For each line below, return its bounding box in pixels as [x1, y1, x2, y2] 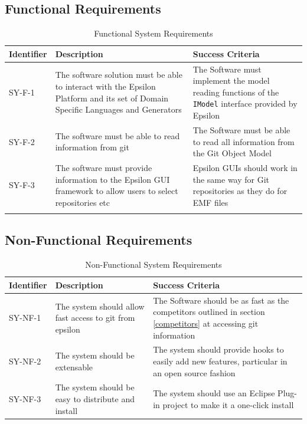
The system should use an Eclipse [153, 387, 275, 399]
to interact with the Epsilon [55, 80, 156, 93]
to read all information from [192, 135, 295, 147]
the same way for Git [192, 173, 270, 185]
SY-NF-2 [9, 354, 41, 367]
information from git [55, 141, 129, 153]
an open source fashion [153, 366, 236, 379]
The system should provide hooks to [153, 343, 284, 356]
